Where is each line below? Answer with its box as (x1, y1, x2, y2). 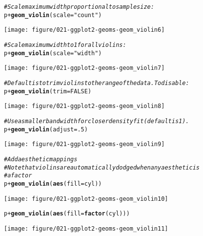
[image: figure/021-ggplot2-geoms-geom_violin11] (4, 225, 168, 232)
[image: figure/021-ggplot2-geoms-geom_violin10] (4, 195, 168, 202)
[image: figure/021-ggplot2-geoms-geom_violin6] (4, 26, 165, 34)
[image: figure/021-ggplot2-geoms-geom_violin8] (4, 103, 165, 110)
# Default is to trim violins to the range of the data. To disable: (4, 79, 189, 86)
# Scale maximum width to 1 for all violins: (4, 41, 126, 48)
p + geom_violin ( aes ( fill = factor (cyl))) (4, 210, 130, 217)
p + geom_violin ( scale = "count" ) (4, 11, 102, 19)
